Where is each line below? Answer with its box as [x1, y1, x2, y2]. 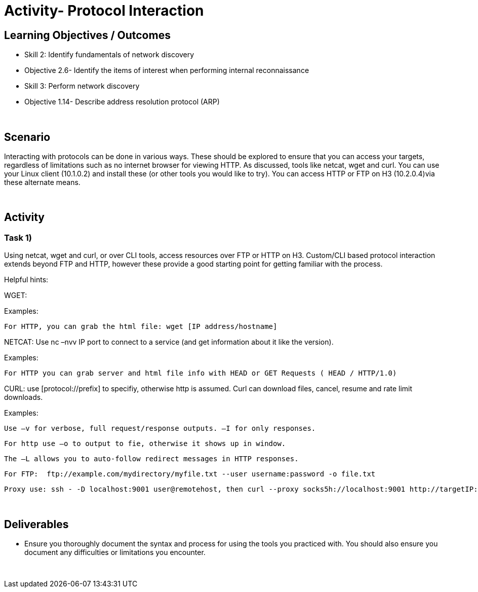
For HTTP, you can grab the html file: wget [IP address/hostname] [4, 322, 277, 331]
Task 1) [4, 232, 32, 243]
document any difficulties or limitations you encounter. [24, 548, 206, 557]
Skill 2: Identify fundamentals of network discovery [24, 50, 194, 59]
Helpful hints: [4, 275, 49, 284]
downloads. [4, 393, 43, 402]
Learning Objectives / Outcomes [4, 28, 171, 42]
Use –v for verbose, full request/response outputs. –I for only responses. [4, 424, 316, 433]
